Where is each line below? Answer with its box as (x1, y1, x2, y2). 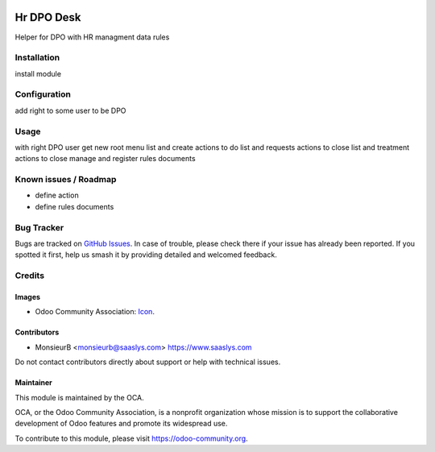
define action (35, 190, 80, 201)
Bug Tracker (14, 222, 64, 233)
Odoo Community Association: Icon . (35, 307, 155, 317)
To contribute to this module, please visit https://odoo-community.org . (14, 433, 249, 443)
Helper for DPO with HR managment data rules (14, 32, 170, 42)
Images (14, 292, 40, 301)
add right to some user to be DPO (14, 106, 126, 115)
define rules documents (35, 201, 114, 211)
